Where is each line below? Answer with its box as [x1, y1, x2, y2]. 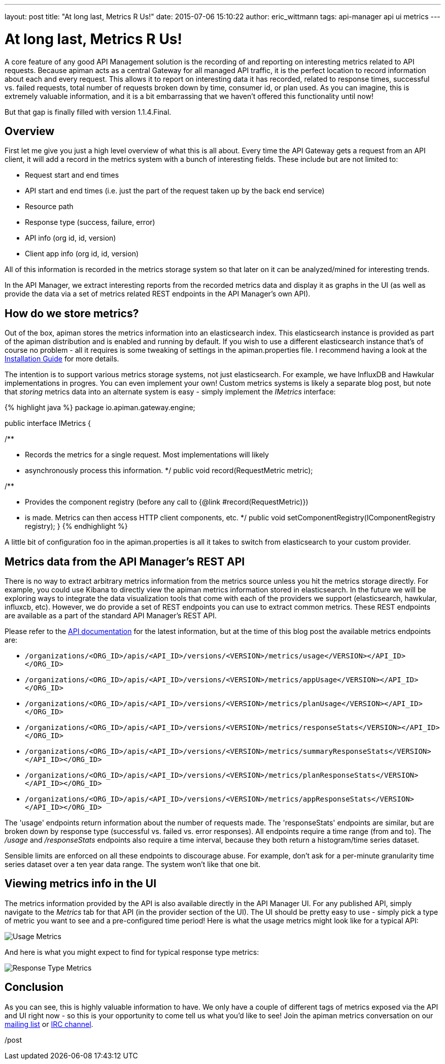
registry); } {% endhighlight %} [25, 522, 128, 531]
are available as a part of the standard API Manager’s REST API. [5, 611, 217, 620]
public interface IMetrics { [5, 419, 91, 428]
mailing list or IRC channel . [5, 1019, 93, 1028]
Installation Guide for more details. [5, 354, 119, 363]
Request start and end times [25, 171, 119, 180]
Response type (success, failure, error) [25, 218, 155, 227]
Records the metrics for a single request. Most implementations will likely [25, 450, 269, 459]
